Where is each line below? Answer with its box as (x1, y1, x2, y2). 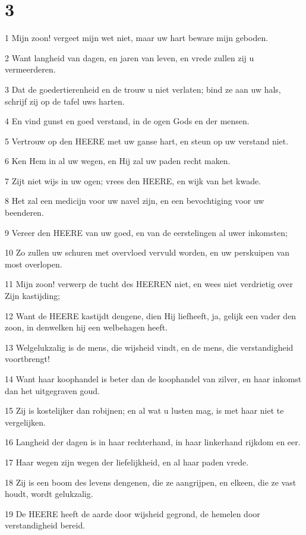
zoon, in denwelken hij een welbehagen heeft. (5, 321, 168, 333)
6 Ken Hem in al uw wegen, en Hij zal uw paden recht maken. (5, 155, 231, 167)
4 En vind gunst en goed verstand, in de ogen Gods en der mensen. (5, 115, 250, 127)
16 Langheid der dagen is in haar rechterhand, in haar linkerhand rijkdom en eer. (5, 436, 301, 448)
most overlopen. (5, 257, 62, 270)
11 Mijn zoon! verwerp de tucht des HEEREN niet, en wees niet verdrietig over (5, 278, 293, 290)
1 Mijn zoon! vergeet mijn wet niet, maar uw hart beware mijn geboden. (5, 32, 269, 44)
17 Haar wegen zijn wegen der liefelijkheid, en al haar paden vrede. (5, 455, 249, 468)
